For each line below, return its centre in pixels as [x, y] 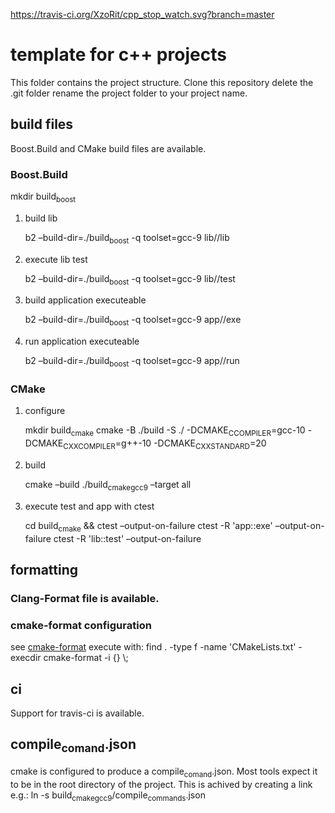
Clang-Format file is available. [85, 598]
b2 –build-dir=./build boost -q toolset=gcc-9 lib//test [130, 279]
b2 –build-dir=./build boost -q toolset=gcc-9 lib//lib [127, 238]
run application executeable [82, 341]
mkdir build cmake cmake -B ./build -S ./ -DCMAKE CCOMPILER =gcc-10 [165, 431]
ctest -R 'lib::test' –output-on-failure [127, 538]
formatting [44, 569]
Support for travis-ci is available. [77, 713]
